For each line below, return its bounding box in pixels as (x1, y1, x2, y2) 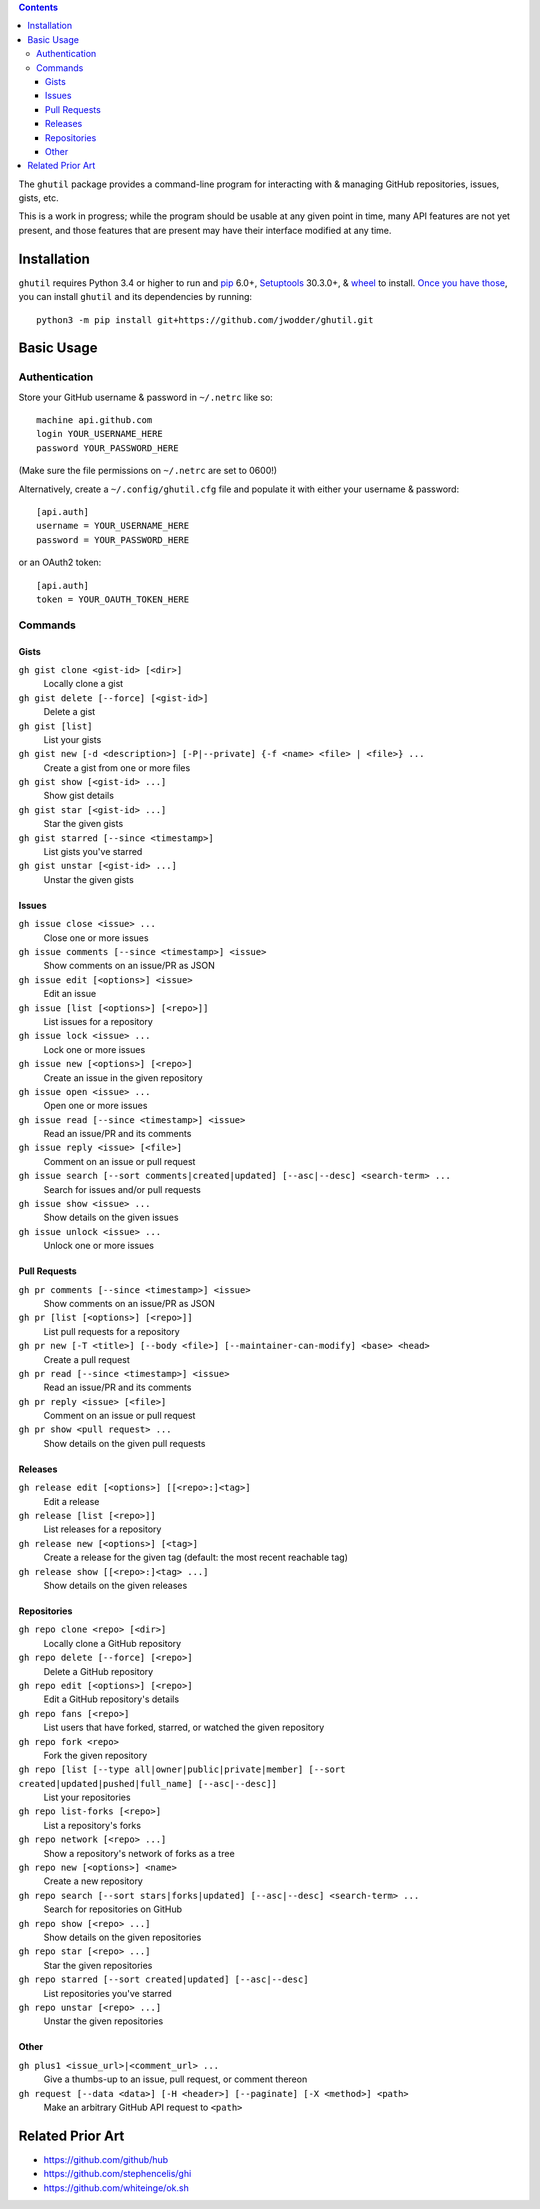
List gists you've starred (43, 846, 143, 858)
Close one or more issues (43, 931, 149, 944)
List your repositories (43, 1791, 131, 1804)
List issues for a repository (43, 1015, 154, 1027)
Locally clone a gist (43, 678, 124, 690)
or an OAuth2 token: (18, 556, 102, 569)
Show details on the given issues (43, 1211, 179, 1224)
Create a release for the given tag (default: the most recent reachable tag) (43, 1551, 349, 1564)
